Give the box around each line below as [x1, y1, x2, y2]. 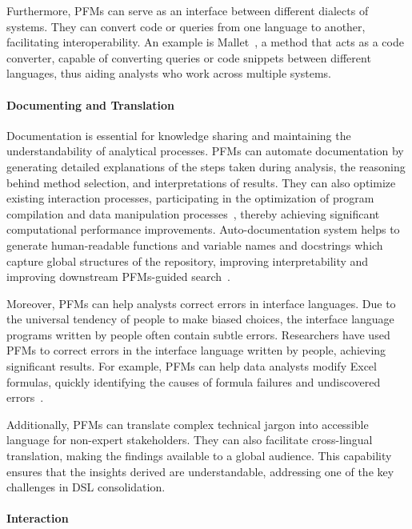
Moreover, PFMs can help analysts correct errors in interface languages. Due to [6, 295, 396, 311]
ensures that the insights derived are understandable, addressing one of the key [6, 463, 394, 479]
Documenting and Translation [6, 96, 175, 113]
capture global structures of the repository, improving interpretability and [6, 252, 369, 269]
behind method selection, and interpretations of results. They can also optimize [6, 174, 396, 190]
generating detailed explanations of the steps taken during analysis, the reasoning [6, 158, 406, 174]
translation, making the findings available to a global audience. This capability [6, 447, 392, 464]
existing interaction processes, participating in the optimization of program [6, 190, 374, 206]
